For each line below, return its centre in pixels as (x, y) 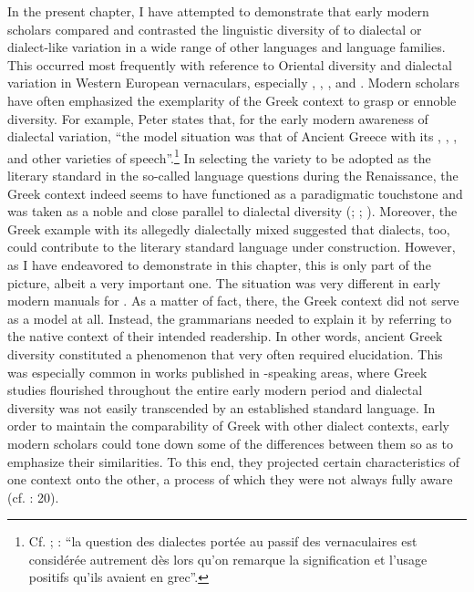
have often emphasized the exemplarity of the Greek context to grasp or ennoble (232, 100)
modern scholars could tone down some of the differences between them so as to (230, 443)
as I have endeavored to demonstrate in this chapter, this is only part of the (219, 264)
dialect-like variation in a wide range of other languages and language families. (227, 47)
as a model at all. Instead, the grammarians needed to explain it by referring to (230, 318)
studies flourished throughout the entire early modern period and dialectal (215, 390)
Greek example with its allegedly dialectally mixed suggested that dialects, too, (229, 228)
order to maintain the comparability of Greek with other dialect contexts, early (228, 426)
